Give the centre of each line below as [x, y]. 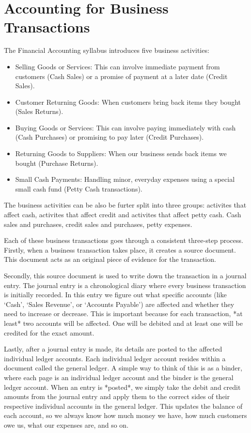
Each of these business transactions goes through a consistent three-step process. [124, 240]
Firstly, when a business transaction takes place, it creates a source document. [120, 249]
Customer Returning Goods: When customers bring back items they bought [128, 102]
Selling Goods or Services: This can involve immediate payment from [118, 66]
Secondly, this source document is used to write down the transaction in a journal [125, 275]
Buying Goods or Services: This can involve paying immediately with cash [125, 127]
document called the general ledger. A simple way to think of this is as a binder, [123, 368]
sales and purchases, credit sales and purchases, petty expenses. [98, 224]
